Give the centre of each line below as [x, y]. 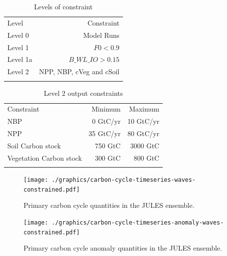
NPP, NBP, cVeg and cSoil [79, 71]
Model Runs [101, 35]
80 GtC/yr [143, 133]
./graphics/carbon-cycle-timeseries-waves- [124, 180]
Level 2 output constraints [83, 93]
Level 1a [20, 59]
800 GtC [146, 157]
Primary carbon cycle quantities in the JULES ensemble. [109, 205]
